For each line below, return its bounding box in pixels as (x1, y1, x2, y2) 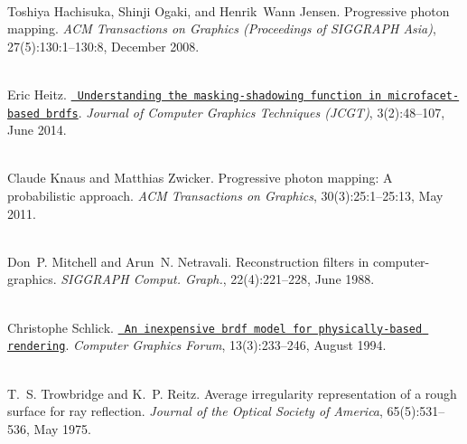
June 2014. (7, 120, 67, 139)
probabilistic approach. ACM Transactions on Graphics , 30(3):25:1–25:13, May (7, 186, 444, 205)
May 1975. (33, 419, 91, 438)
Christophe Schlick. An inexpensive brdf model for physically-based (7, 317, 423, 336)
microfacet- (388, 89, 460, 102)
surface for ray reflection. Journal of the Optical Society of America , (7, 401, 383, 420)
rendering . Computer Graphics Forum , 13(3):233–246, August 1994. (7, 335, 387, 354)
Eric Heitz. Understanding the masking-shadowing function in (7, 84, 382, 103)
